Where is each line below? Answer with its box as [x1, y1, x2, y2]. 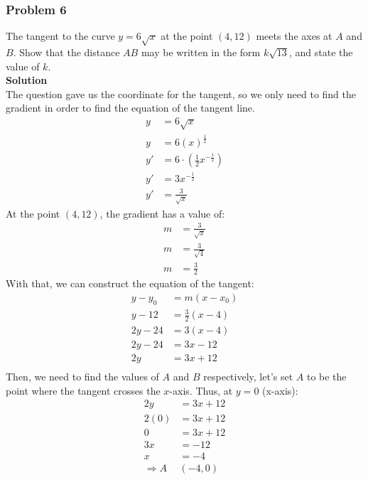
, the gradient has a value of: [99, 206, 225, 220]
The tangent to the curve [6, 28, 115, 43]
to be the [306, 369, 347, 384]
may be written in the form [141, 44, 261, 59]
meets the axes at [256, 28, 332, 43]
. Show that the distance [13, 44, 120, 59]
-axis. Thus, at [169, 383, 233, 398]
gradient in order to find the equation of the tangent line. [6, 100, 255, 115]
